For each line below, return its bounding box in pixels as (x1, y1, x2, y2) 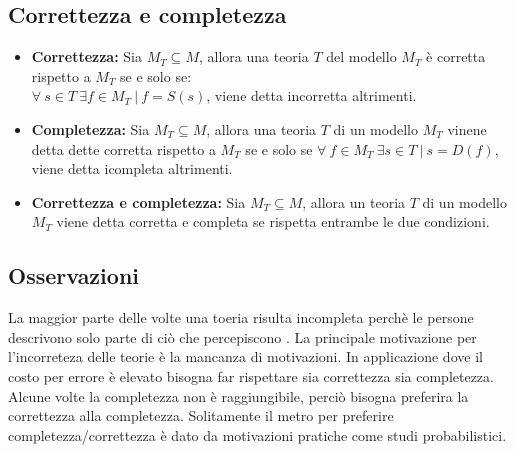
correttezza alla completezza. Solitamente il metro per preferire (8, 405, 394, 426)
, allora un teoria (302, 191, 406, 212)
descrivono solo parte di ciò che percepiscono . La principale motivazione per (8, 326, 477, 347)
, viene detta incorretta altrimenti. (206, 85, 417, 106)
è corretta (426, 46, 486, 67)
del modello (326, 46, 397, 67)
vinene (447, 118, 487, 139)
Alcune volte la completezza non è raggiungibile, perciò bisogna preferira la (8, 385, 469, 406)
